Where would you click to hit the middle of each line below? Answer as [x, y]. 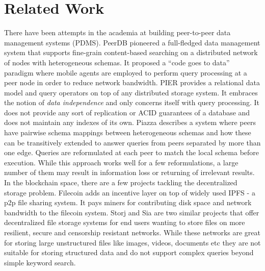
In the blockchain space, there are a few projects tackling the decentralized [121, 182]
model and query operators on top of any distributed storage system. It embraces [131, 92]
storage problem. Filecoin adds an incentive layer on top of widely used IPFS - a [130, 192]
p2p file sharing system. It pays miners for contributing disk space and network [128, 202]
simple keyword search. [40, 262]
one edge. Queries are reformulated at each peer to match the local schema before [132, 152]
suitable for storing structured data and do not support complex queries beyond [129, 252]
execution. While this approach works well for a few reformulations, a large [121, 162]
